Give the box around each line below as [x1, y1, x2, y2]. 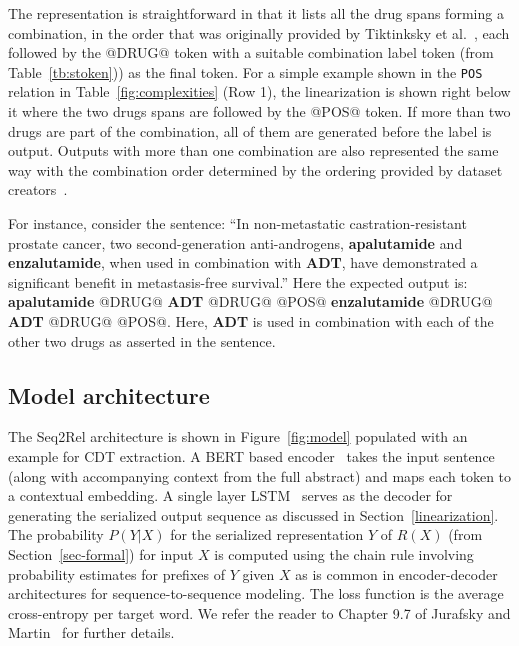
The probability [8, 524, 104, 545]
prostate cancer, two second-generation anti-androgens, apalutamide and [8, 232, 463, 253]
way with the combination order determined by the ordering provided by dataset [8, 159, 503, 180]
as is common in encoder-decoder [295, 563, 498, 584]
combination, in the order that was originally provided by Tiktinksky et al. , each [8, 22, 510, 43]
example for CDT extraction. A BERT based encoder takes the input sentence [8, 445, 495, 466]
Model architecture [8, 379, 210, 410]
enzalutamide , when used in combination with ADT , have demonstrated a [8, 252, 478, 273]
